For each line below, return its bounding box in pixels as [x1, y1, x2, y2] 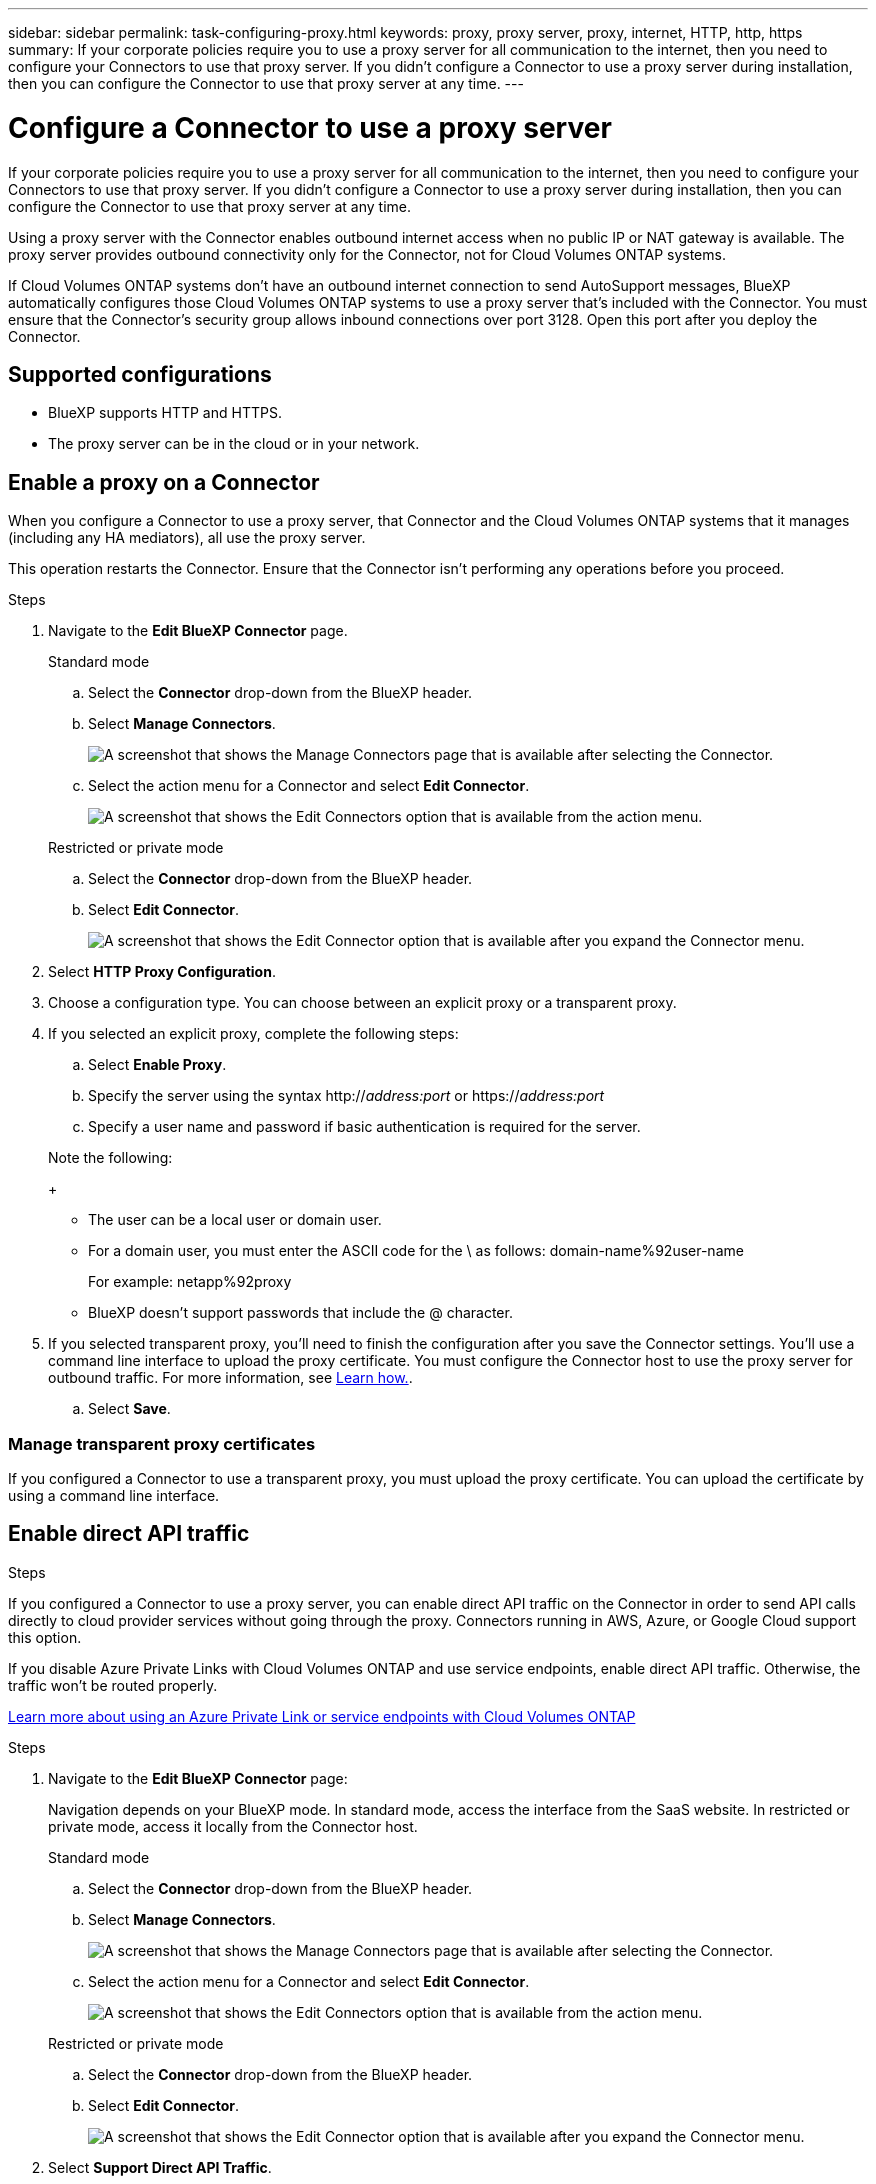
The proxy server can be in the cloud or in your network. [48, 435, 420, 453]
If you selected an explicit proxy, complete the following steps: [48, 1025, 459, 1043]
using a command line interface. [8, 1486, 220, 1504]
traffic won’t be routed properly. [8, 1676, 218, 1694]
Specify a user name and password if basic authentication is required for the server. [88, 1118, 641, 1136]
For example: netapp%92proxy [88, 1273, 292, 1291]
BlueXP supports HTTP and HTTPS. [48, 404, 282, 422]
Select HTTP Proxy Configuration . [48, 963, 276, 981]
